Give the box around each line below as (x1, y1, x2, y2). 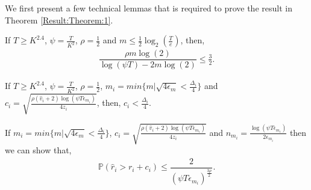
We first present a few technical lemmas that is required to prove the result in (5, 2, 292, 14)
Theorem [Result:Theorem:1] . (5, 13, 113, 26)
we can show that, (5, 144, 72, 156)
